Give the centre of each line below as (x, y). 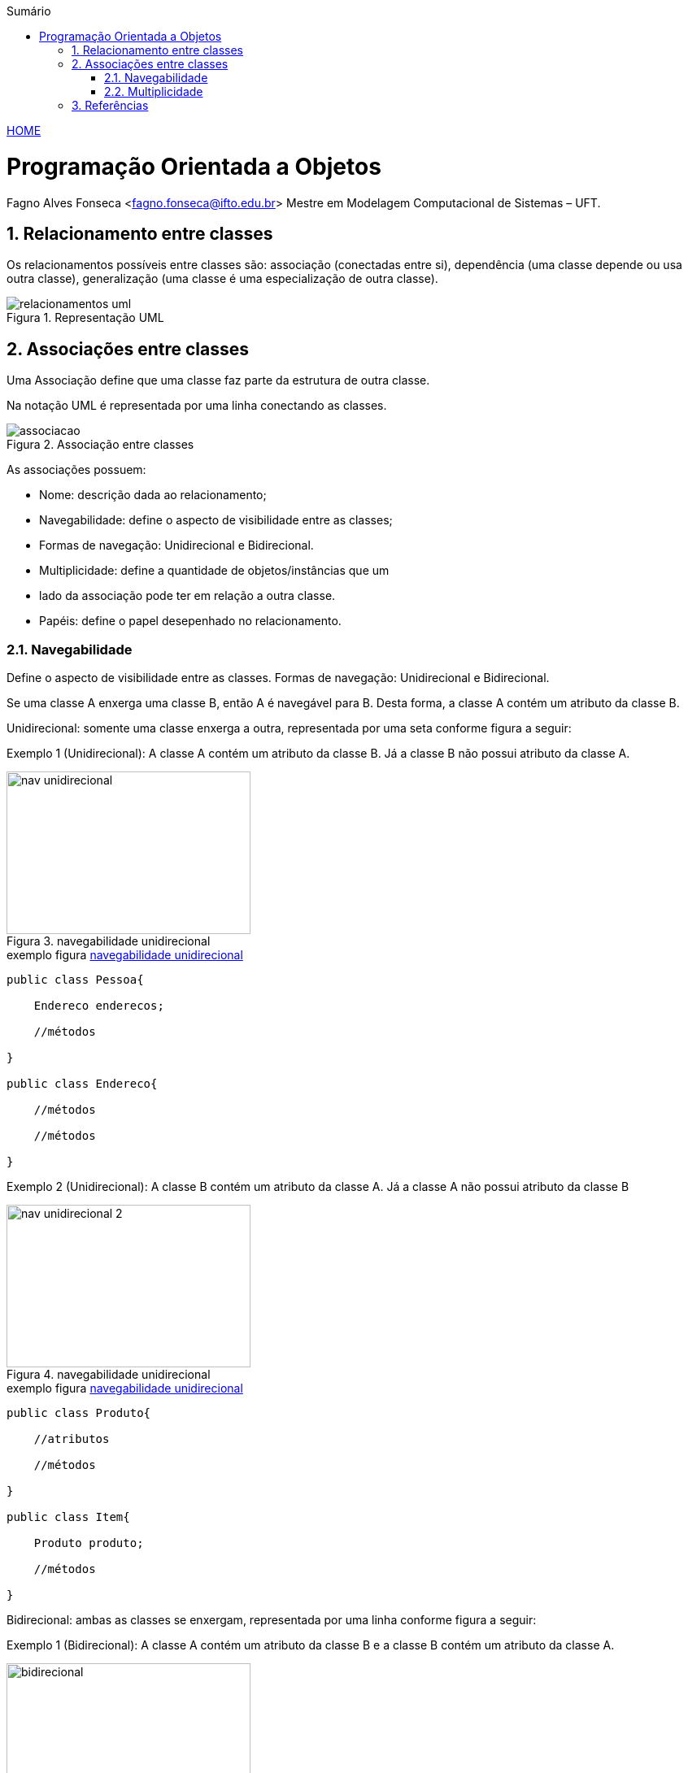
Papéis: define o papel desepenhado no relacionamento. (190, 621)
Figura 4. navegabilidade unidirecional (109, 1374)
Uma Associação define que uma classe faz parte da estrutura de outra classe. (218, 380)
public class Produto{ (79, 1412)
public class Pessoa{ (75, 979)
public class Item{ (68, 1517)
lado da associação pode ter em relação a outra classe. (187, 596)
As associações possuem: (76, 470)
